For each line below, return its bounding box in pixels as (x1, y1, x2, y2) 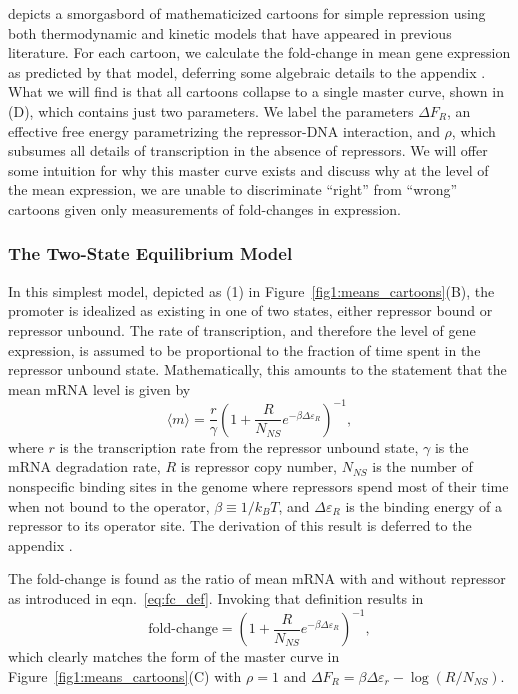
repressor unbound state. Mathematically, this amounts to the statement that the (8, 359, 507, 380)
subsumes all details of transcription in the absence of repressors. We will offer (8, 140, 488, 161)
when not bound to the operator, (8, 495, 210, 516)
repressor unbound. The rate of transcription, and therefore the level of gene (8, 319, 476, 340)
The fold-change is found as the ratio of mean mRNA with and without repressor (8, 568, 506, 589)
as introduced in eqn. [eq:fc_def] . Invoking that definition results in (8, 587, 424, 608)
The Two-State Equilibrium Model (8, 241, 293, 266)
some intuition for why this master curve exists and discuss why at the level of (8, 159, 489, 180)
